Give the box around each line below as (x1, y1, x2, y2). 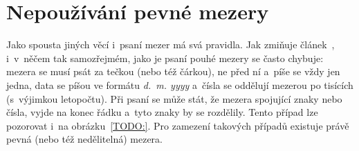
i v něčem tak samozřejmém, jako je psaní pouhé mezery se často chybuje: (6, 50, 324, 65)
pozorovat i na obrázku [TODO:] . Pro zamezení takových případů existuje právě (6, 118, 349, 132)
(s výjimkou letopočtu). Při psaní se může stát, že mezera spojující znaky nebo (6, 91, 342, 105)
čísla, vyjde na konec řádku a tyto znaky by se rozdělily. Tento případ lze (6, 105, 318, 119)
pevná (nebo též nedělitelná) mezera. (6, 132, 163, 146)
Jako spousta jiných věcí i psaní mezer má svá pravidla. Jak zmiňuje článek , (6, 37, 335, 52)
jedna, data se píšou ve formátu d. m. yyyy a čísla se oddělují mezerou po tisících (6, 77, 353, 92)
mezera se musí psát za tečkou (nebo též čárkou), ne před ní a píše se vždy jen (6, 64, 340, 79)
